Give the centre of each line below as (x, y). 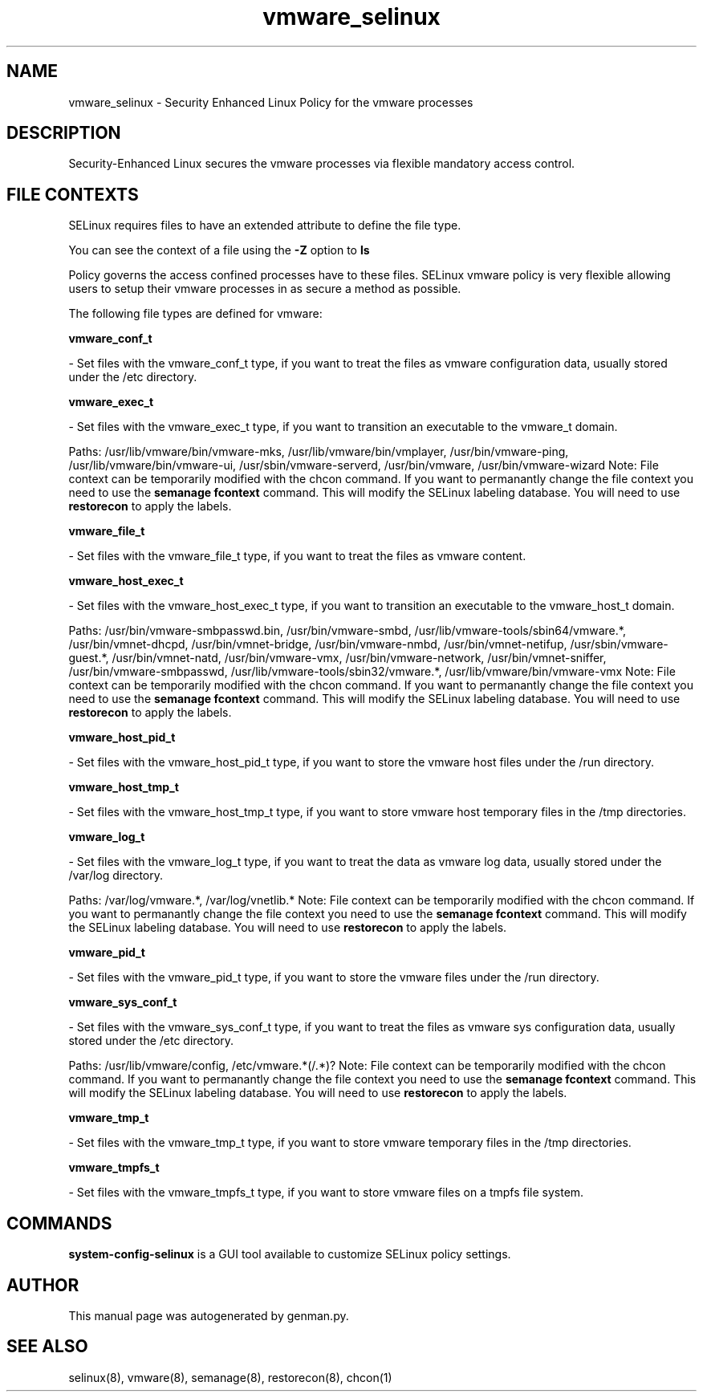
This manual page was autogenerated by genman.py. (209, 1315)
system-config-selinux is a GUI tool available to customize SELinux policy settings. (290, 1254)
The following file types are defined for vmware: (195, 314)
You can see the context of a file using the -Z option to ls (219, 250)
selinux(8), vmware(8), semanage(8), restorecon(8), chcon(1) (230, 1377)
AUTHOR (43, 1285)
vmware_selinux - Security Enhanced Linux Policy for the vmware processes (271, 102)
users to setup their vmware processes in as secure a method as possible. (265, 289)
